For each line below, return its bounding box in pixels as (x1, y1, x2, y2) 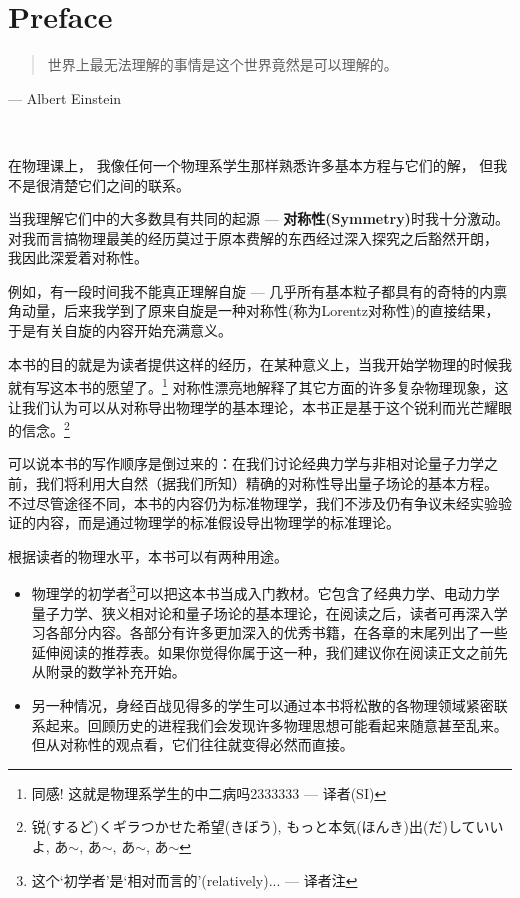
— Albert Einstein (8, 87, 122, 108)
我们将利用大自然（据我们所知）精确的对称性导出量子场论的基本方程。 (35, 472, 498, 493)
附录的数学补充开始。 (45, 661, 186, 682)
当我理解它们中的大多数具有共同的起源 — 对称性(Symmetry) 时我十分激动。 (8, 208, 509, 229)
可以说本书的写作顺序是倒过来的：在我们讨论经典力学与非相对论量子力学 (8, 453, 484, 474)
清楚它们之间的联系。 (49, 174, 190, 195)
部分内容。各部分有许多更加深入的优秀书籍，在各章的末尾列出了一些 (59, 622, 508, 643)
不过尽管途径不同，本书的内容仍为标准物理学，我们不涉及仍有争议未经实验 (8, 492, 498, 513)
